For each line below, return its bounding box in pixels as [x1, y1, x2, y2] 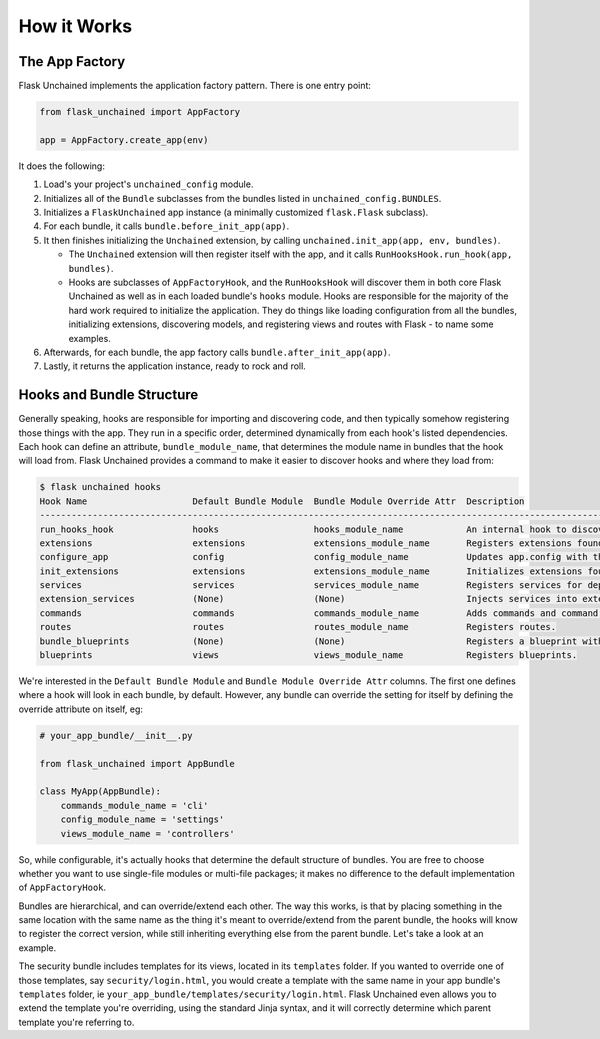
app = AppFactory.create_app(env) [39, 134, 209, 145]
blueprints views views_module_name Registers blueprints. [39, 650, 578, 661]
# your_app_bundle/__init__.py [39, 730, 194, 741]
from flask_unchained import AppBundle [39, 758, 235, 769]
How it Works [18, 15, 133, 37]
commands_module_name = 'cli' [60, 800, 209, 811]
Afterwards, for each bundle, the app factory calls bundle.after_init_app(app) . [43, 346, 391, 358]
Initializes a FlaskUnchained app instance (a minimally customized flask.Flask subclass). [43, 206, 429, 218]
